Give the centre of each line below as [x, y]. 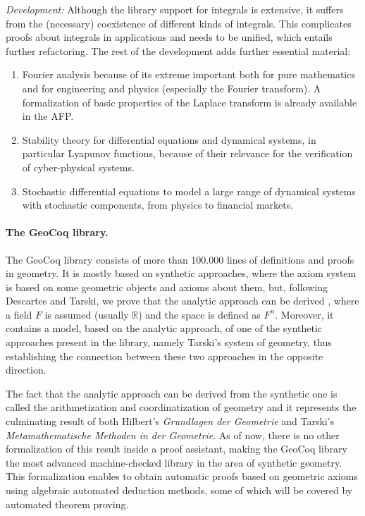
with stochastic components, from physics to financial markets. [158, 205]
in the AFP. [48, 116]
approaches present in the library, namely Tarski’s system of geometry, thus [169, 342]
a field [19, 314]
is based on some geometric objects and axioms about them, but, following [167, 287]
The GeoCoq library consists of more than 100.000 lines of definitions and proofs [180, 259]
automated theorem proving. [67, 504]
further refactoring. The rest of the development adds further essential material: [178, 50]
